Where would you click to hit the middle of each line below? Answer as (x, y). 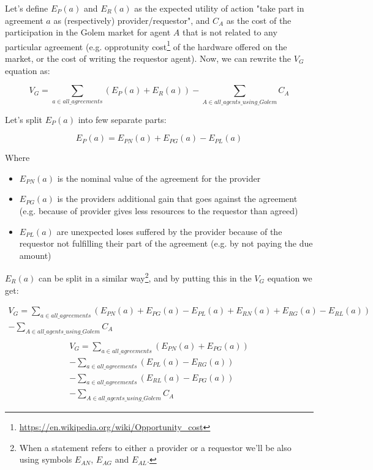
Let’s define (27, 8)
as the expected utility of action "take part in (219, 8)
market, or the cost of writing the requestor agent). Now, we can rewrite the (148, 58)
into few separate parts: (122, 119)
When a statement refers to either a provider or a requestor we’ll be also (155, 447)
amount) (35, 255)
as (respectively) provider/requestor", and (132, 20)
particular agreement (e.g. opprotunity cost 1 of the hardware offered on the (146, 45)
